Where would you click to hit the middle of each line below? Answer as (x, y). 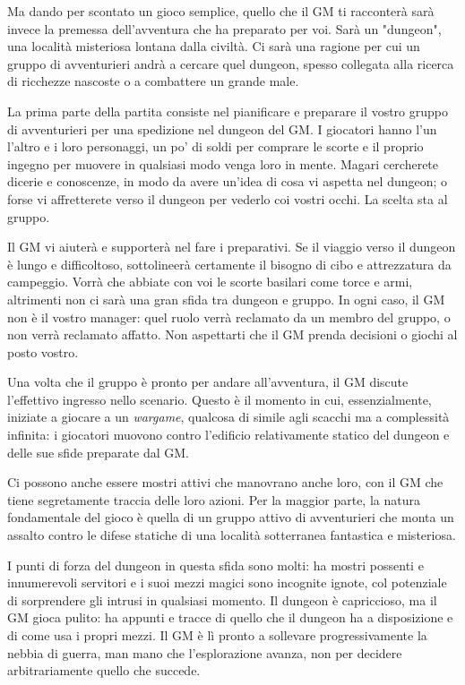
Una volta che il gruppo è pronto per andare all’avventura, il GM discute (208, 382)
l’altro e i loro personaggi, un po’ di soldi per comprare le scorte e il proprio (215, 146)
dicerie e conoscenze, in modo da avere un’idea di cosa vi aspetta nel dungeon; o (228, 181)
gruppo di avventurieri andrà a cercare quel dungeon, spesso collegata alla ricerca (231, 63)
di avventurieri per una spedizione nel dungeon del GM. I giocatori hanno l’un (222, 128)
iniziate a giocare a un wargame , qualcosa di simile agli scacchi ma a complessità (228, 417)
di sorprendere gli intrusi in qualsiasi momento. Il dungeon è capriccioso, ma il (222, 599)
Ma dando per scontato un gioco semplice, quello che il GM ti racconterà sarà (221, 11)
